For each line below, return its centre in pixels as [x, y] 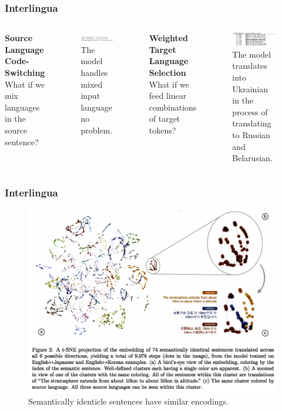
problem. [97, 130]
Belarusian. [252, 158]
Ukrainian [250, 88]
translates [250, 66]
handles [94, 72]
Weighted [169, 38]
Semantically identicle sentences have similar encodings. [128, 401]
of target [164, 118]
